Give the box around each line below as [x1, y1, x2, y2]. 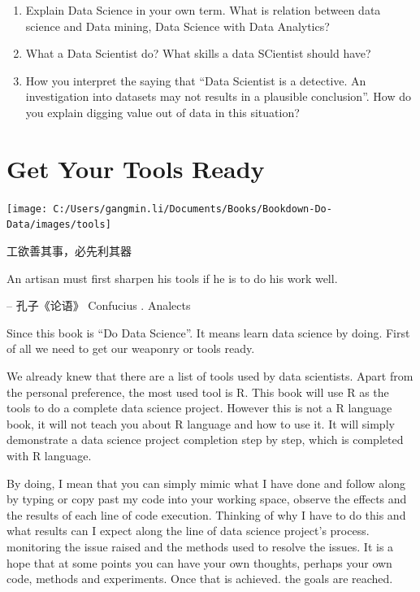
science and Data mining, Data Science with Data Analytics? [25, 17, 330, 34]
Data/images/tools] [6, 219, 111, 231]
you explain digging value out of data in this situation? [25, 103, 300, 120]
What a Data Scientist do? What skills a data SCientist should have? [25, 45, 371, 62]
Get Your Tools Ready [6, 151, 265, 185]
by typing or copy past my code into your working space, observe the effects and [6, 490, 407, 507]
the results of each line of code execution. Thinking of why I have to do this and [6, 506, 406, 523]
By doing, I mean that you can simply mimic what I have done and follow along [6, 474, 406, 491]
